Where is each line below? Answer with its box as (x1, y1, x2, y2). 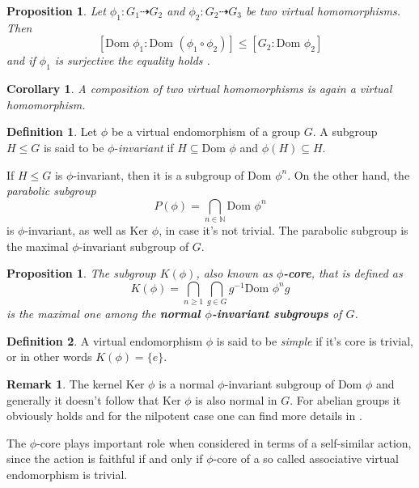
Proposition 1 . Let (6, 2, 106, 19)
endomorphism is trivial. (6, 465, 128, 482)
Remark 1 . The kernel (6, 375, 123, 392)
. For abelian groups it (290, 391, 401, 408)
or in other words (6, 348, 92, 365)
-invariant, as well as (24, 222, 126, 239)
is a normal (159, 375, 214, 392)
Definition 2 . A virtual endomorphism (6, 332, 203, 349)
